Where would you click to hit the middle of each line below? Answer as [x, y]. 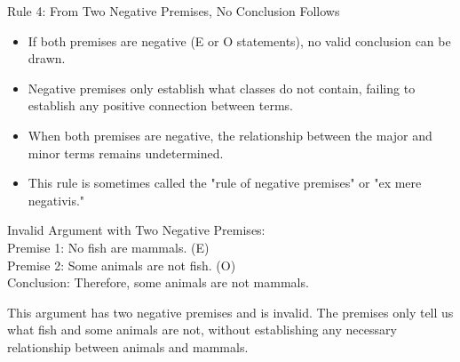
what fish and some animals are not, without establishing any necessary [202, 330]
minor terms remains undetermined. [126, 153]
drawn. [47, 58]
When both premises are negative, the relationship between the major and [230, 135]
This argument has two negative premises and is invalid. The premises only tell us [230, 312]
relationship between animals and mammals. [128, 346]
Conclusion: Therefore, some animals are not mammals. [158, 282]
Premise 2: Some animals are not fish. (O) [122, 265]
